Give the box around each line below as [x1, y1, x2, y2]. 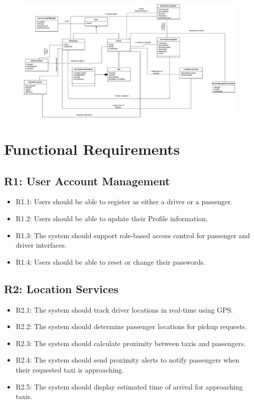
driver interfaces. [15, 240, 67, 250]
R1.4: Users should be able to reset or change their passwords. [15, 256, 206, 267]
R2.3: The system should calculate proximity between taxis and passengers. [15, 338, 246, 348]
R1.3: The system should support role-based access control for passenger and [15, 230, 250, 240]
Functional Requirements [4, 139, 180, 159]
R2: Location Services [4, 281, 119, 296]
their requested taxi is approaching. [15, 365, 124, 375]
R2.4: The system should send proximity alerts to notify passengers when [15, 355, 240, 365]
